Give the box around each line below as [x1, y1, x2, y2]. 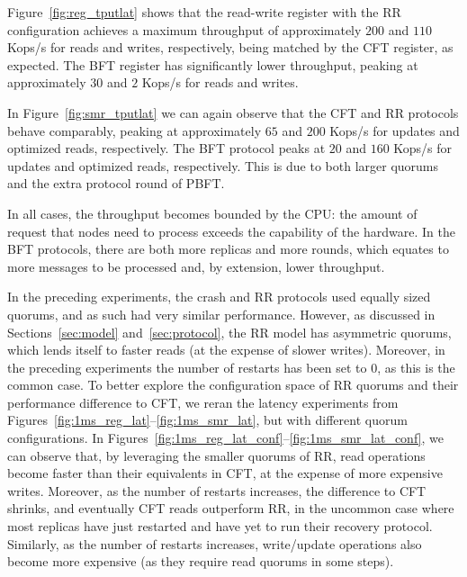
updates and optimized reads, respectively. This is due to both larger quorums [7, 156, 439, 175]
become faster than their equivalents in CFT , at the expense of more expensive [7, 464, 443, 482]
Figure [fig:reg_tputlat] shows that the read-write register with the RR [7, 3, 401, 21]
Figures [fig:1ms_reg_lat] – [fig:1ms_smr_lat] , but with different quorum [7, 410, 408, 429]
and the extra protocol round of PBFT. [7, 174, 225, 193]
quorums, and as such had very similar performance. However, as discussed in [7, 304, 436, 323]
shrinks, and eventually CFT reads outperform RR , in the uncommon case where [7, 499, 454, 518]
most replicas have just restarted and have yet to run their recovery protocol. [7, 517, 433, 536]
